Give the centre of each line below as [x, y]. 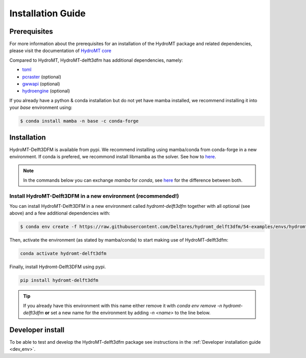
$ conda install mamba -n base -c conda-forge [79, 121]
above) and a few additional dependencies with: [60, 213]
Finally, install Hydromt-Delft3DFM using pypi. [58, 267]
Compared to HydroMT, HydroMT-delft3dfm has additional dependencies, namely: [96, 60]
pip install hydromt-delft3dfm [59, 280]
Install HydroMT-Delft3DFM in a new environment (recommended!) [94, 196]
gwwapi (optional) [41, 84]
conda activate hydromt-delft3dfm [63, 254]
